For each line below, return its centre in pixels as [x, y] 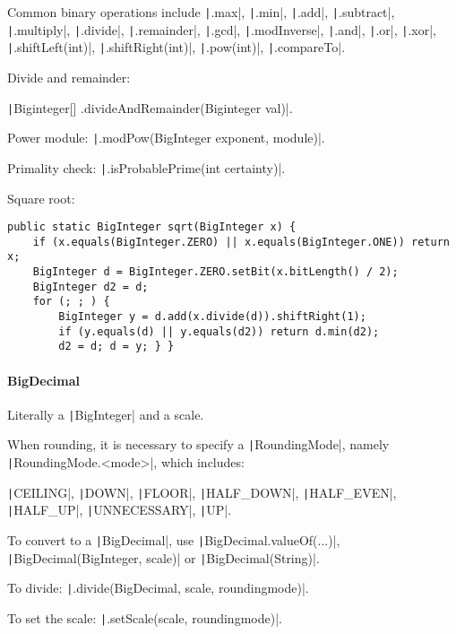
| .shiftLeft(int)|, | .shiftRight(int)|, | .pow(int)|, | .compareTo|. [176, 47]
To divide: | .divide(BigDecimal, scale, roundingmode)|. [158, 588]
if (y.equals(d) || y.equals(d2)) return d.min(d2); [219, 331]
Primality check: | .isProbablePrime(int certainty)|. [146, 167]
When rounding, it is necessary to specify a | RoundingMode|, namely [198, 444]
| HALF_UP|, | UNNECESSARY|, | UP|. [120, 510]
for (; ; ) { [71, 302]
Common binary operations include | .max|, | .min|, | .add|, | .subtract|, [201, 12]
